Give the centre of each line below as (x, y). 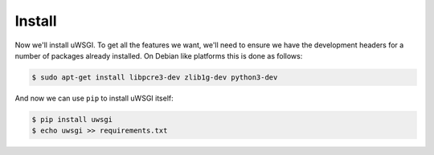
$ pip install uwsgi (72, 119)
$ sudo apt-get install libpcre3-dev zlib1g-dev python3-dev (155, 77)
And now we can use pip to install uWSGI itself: (94, 98)
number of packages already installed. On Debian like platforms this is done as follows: (159, 55)
